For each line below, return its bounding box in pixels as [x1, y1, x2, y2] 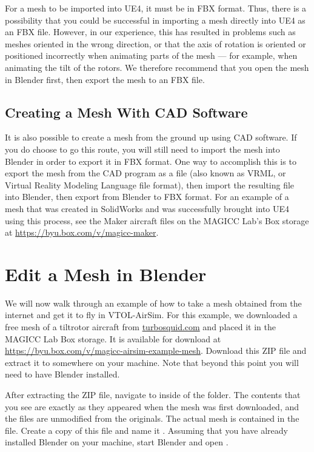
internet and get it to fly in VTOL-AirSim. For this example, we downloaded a [5, 308, 298, 321]
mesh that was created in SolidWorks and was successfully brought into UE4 [5, 202, 290, 214]
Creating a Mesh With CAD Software [5, 102, 248, 121]
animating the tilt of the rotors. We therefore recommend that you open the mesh [5, 61, 309, 73]
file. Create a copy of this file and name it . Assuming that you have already [5, 424, 288, 436]
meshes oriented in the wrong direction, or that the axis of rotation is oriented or [5, 37, 306, 50]
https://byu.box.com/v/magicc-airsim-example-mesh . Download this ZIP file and [5, 344, 307, 357]
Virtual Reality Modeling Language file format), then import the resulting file [5, 178, 295, 191]
